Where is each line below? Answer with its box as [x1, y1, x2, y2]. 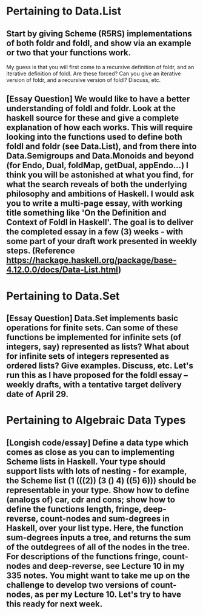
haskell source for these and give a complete [6, 113, 179, 123]
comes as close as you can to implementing [6, 447, 175, 457]
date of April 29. [6, 389, 68, 399]
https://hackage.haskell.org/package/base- [6, 255, 177, 265]
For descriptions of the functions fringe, [6, 551, 161, 562]
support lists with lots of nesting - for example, [6, 466, 187, 476]
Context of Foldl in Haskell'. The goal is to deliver [6, 217, 194, 228]
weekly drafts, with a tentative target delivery [6, 379, 182, 390]
